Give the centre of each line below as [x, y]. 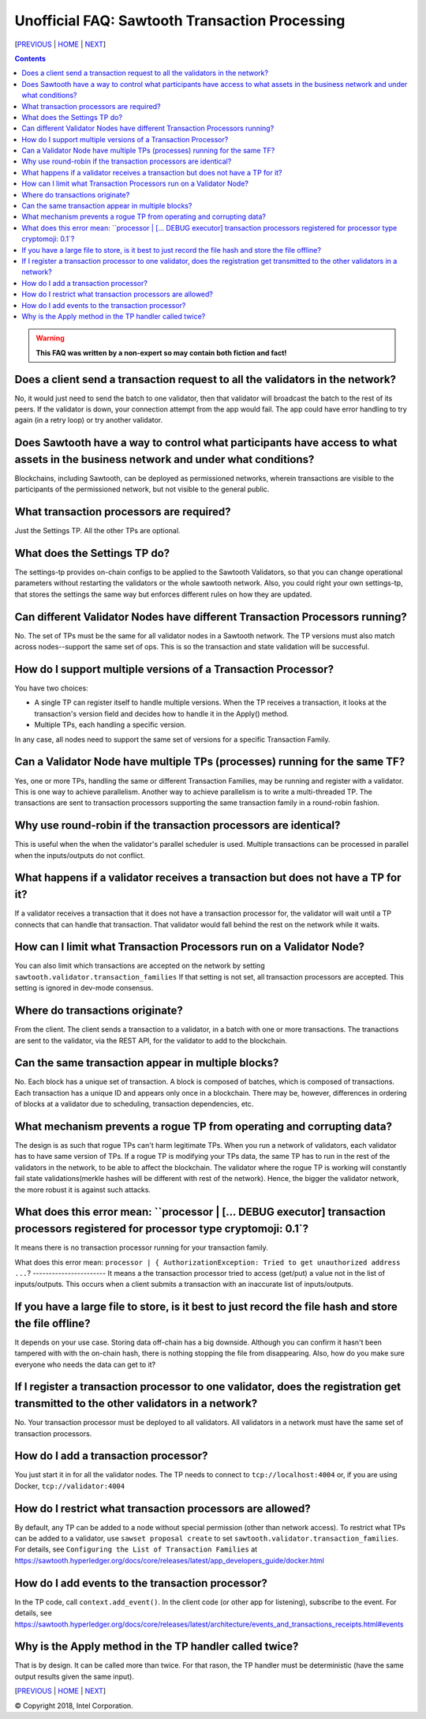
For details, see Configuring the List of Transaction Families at [136, 1549]
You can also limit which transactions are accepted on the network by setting [140, 966]
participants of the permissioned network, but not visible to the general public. [142, 489]
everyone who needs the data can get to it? [85, 1364]
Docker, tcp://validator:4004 [70, 1486]
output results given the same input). [74, 1676]
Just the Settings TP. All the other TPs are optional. [97, 531]
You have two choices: [51, 688]
